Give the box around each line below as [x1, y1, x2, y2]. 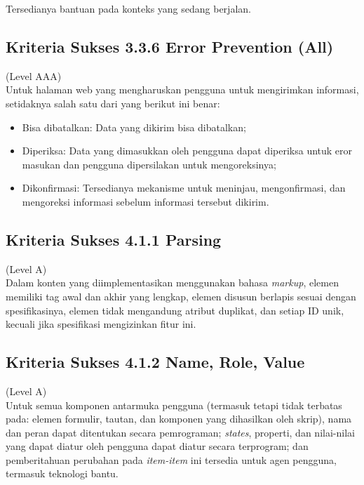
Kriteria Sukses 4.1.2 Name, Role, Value [6, 351, 305, 373]
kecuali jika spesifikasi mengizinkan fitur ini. [6, 317, 196, 331]
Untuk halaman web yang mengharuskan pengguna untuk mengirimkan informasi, [6, 82, 359, 97]
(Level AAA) [6, 68, 62, 83]
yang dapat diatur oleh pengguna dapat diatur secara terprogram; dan [6, 439, 309, 453]
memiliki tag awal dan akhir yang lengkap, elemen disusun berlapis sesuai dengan [6, 288, 356, 303]
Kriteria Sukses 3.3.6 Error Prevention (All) [6, 35, 334, 57]
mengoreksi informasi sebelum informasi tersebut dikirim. [22, 194, 269, 208]
